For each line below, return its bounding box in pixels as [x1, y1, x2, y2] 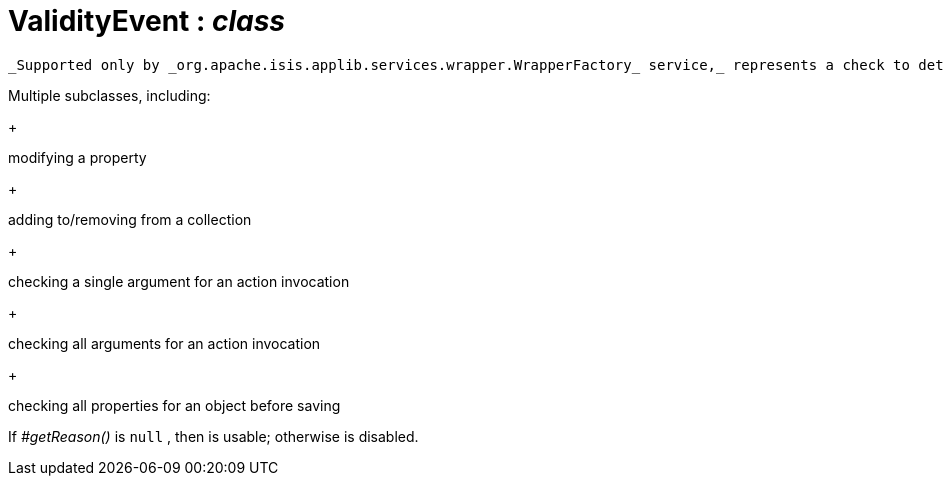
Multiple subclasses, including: [8, 86, 211, 104]
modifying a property [8, 148, 147, 166]
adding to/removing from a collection [8, 210, 252, 228]
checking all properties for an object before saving [8, 396, 341, 414]
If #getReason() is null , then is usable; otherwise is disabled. [8, 427, 419, 445]
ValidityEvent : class [8, 4, 286, 38]
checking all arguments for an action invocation [8, 334, 321, 352]
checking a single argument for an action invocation [8, 272, 350, 290]
